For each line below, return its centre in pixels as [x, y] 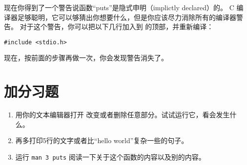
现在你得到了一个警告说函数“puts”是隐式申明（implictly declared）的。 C [119, 7]
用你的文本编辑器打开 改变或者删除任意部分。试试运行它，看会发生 [123, 115]
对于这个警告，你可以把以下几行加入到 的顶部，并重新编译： [117, 27]
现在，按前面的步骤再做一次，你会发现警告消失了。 [86, 58]
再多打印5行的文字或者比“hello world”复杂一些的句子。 [102, 140]
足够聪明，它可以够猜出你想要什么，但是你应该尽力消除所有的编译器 [127, 17]
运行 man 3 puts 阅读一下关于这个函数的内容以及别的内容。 [110, 156]
